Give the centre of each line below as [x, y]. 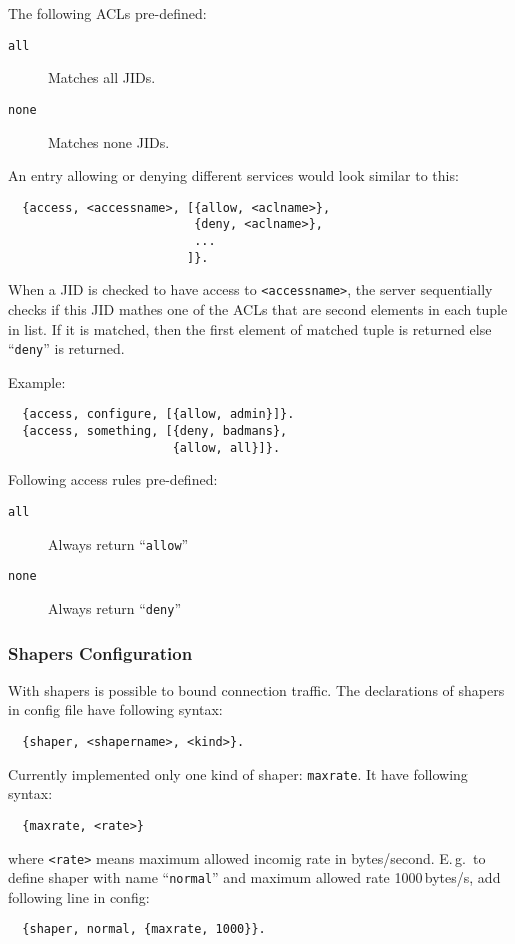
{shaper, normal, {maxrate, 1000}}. [144, 929]
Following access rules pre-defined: [113, 479]
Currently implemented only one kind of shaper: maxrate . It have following [238, 773]
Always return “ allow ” [118, 543]
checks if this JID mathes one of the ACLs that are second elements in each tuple [258, 308]
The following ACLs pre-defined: [107, 13]
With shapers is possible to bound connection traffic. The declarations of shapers [256, 689]
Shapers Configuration [100, 652]
